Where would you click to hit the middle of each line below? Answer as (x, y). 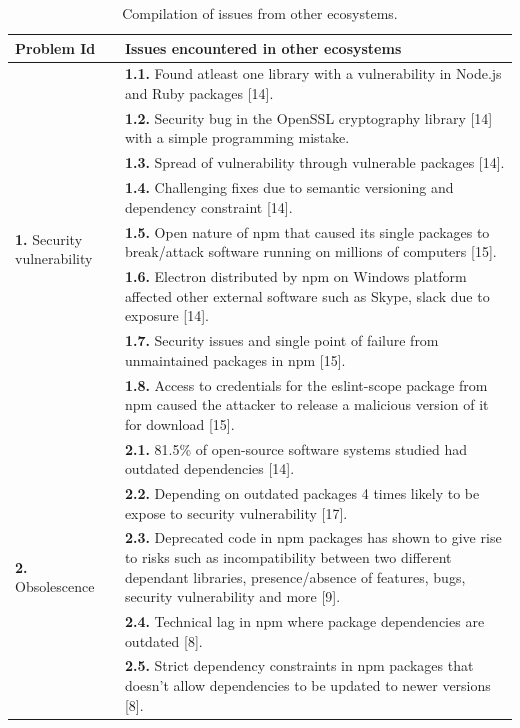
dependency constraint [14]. (208, 206)
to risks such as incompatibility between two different (288, 557)
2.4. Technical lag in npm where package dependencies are (304, 621)
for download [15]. (179, 423)
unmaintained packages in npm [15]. (235, 359)
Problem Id (55, 47)
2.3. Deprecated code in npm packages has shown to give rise (313, 537)
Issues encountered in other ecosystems (263, 47)
